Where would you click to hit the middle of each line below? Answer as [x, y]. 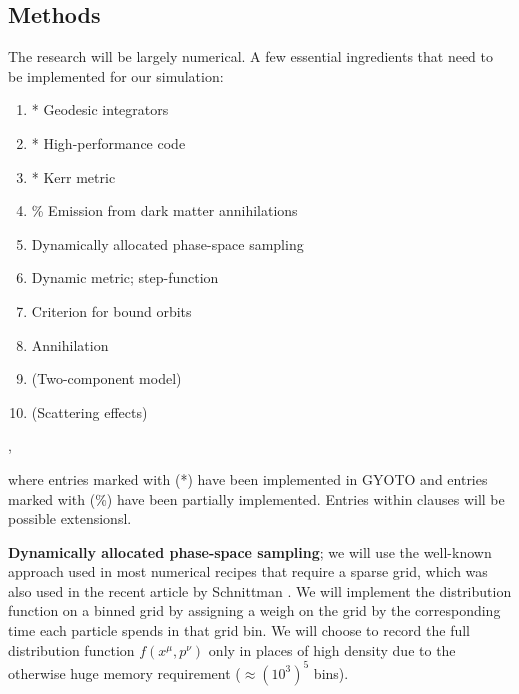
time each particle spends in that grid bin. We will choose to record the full [239, 630]
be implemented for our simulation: [116, 75]
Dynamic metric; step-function [125, 277]
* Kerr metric [73, 176]
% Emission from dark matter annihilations [164, 210]
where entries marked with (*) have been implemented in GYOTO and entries [248, 478]
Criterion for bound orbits [111, 310]
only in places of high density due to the [332, 649]
